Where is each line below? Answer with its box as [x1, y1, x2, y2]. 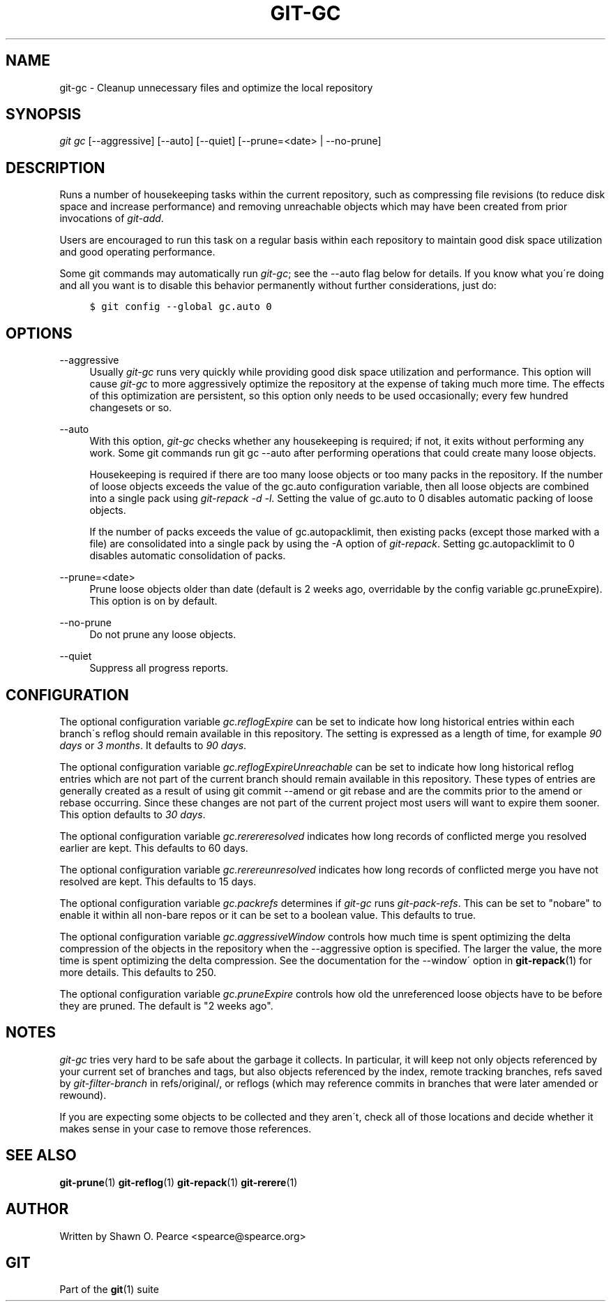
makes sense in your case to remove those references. [59, 1122, 312, 1135]
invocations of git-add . [59, 212, 164, 225]
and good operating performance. [59, 246, 216, 258]
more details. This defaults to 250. [59, 966, 216, 978]
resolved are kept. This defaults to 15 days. [59, 875, 257, 887]
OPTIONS [6, 324, 73, 342]
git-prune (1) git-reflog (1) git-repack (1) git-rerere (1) [59, 1176, 298, 1188]
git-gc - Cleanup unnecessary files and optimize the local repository [59, 81, 373, 94]
